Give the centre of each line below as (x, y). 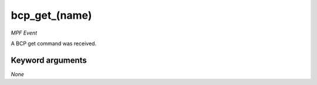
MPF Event (24, 33)
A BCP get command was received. (54, 43)
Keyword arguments (49, 60)
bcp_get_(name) (51, 15)
